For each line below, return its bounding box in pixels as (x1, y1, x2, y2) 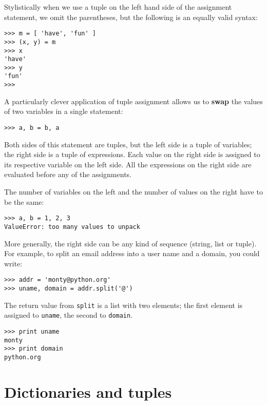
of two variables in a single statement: (4, 106, 123, 117)
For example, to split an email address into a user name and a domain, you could (4, 248, 260, 259)
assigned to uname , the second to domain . (4, 310, 133, 320)
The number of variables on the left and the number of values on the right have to (4, 186, 263, 197)
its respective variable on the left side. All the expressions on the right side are (4, 159, 252, 169)
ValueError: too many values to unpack (4, 223, 140, 230)
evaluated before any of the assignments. (4, 169, 131, 180)
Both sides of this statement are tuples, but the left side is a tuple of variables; (4, 139, 252, 149)
